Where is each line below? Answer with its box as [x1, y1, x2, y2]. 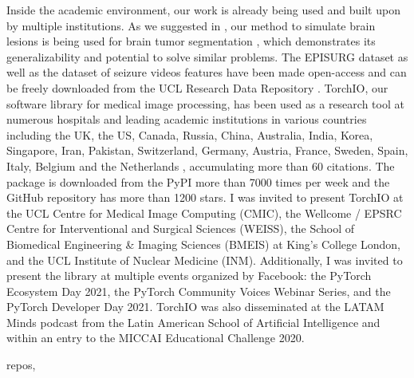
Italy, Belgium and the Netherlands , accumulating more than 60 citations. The [6, 157, 395, 174]
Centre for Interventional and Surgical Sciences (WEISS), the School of [6, 220, 355, 237]
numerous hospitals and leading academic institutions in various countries [6, 111, 367, 128]
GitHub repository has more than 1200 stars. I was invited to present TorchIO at [6, 189, 404, 206]
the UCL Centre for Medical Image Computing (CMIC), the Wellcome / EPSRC [6, 204, 402, 221]
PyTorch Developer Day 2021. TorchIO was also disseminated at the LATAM [6, 298, 384, 315]
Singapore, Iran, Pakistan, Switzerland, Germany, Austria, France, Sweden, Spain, [6, 142, 408, 159]
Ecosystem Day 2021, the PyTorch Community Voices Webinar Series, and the [6, 282, 391, 299]
